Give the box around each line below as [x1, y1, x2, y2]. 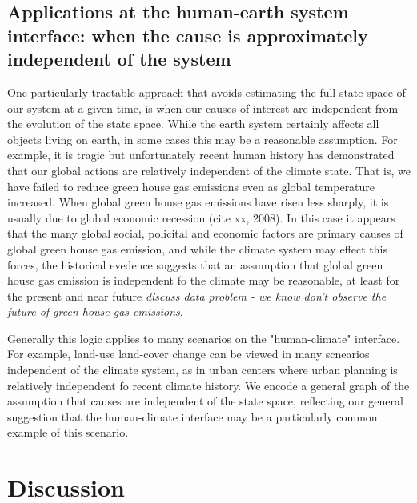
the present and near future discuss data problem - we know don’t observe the [7, 287, 387, 304]
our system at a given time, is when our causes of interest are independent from [7, 99, 399, 116]
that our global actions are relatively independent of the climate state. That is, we [7, 162, 411, 178]
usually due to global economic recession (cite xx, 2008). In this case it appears [7, 209, 395, 226]
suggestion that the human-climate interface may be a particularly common [7, 408, 378, 425]
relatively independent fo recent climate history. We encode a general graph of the [7, 377, 410, 393]
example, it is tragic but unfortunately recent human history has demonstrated [7, 146, 395, 163]
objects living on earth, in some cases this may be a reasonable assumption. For [7, 130, 398, 147]
